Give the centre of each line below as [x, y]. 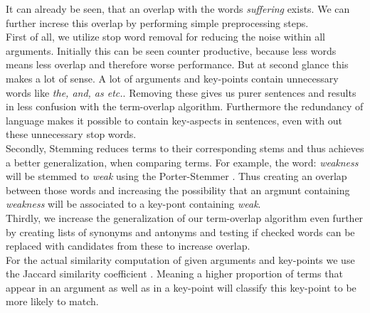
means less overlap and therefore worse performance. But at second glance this [177, 64]
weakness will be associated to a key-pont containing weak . [133, 204]
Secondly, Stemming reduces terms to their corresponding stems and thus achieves [185, 148]
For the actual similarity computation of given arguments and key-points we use [180, 259]
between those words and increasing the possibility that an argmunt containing [178, 190]
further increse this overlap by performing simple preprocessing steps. [157, 22]
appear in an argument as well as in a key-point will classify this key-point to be [181, 287]
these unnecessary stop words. [71, 134]
